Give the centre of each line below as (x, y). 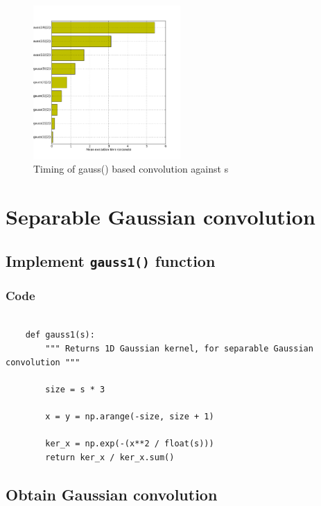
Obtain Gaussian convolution (112, 494)
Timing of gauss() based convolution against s (131, 169)
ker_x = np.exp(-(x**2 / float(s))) (130, 444)
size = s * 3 (75, 389)
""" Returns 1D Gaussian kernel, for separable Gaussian (179, 349)
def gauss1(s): (60, 335)
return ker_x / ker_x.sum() (110, 457)
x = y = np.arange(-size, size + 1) (130, 417)
